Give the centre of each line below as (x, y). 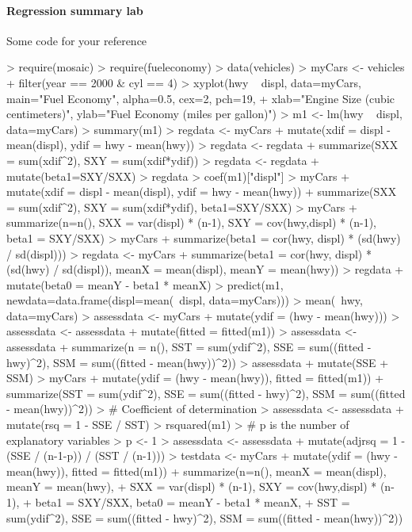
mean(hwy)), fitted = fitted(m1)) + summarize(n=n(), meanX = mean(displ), (196, 471)
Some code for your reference (77, 40)
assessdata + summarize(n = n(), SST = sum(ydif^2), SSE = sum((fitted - (189, 347)
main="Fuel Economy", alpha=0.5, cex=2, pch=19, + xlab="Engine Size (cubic (201, 98)
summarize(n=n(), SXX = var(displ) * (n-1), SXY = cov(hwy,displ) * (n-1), (192, 222)
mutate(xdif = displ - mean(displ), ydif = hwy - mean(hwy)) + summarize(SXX (202, 191)
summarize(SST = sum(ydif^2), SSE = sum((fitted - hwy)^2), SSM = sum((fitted (206, 393)
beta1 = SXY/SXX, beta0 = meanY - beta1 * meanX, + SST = (193, 502)
